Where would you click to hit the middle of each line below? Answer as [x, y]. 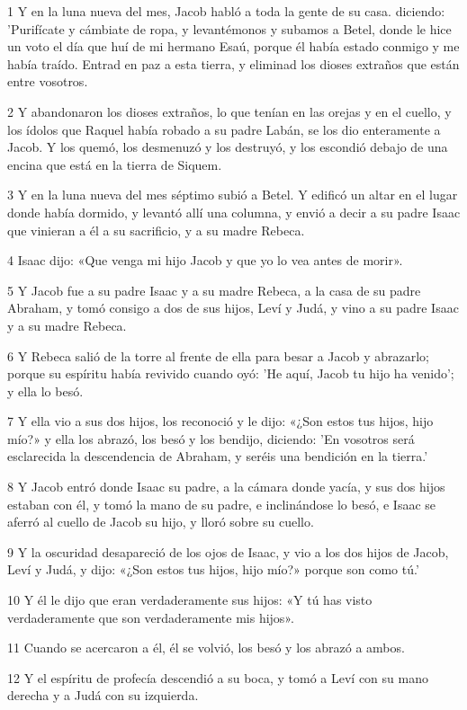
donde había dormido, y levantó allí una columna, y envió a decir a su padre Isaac [234, 212]
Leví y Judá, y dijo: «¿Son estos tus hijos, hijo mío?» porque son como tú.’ [213, 569]
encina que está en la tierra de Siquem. [115, 164]
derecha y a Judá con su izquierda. [103, 695]
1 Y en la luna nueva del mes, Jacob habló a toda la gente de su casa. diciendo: [226, 11]
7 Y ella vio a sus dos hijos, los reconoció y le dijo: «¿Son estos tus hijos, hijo [220, 421]
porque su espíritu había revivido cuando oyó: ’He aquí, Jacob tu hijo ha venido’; [231, 373]
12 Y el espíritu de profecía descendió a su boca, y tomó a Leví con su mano [218, 677]
